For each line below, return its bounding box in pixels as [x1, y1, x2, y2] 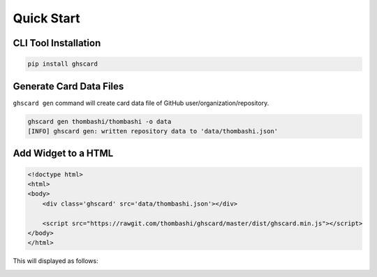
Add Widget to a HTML [13, 148, 114, 159]
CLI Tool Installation [13, 37, 101, 49]
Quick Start [13, 10, 80, 26]
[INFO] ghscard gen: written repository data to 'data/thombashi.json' [27, 127, 279, 136]
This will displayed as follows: [13, 257, 98, 265]
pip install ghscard [27, 60, 98, 68]
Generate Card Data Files [13, 80, 124, 92]
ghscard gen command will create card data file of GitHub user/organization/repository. [13, 99, 269, 107]
